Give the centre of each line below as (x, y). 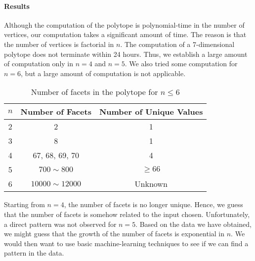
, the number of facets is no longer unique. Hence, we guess (153, 204)
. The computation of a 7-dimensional (177, 44)
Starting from (24, 204)
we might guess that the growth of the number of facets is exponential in (114, 234)
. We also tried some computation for (181, 64)
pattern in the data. (34, 253)
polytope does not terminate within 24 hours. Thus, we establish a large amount (126, 54)
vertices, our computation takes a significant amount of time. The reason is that (125, 34)
